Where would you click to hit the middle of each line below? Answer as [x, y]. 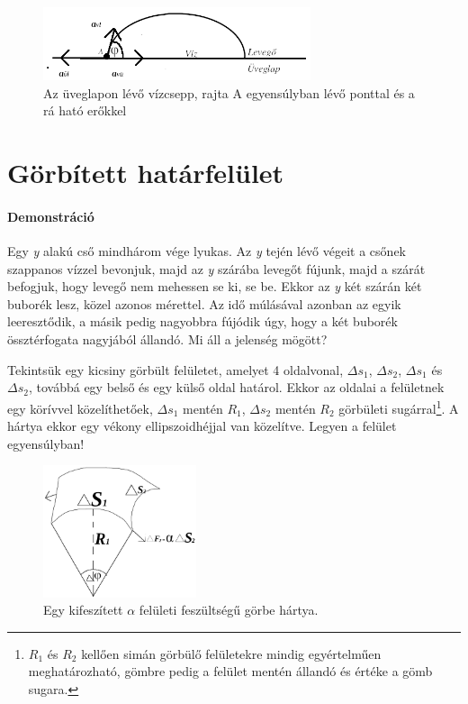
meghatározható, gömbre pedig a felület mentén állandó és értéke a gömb [230, 671]
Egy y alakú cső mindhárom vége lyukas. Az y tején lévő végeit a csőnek [207, 251]
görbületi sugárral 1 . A [399, 407]
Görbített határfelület [146, 173]
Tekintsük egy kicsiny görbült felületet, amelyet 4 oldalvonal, [175, 369]
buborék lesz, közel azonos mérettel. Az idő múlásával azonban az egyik [204, 303]
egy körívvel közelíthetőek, [80, 408]
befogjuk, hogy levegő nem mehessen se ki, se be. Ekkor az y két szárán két [215, 286]
